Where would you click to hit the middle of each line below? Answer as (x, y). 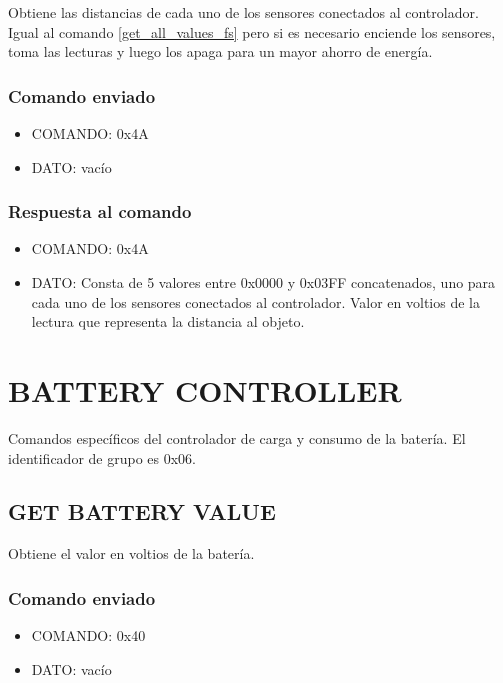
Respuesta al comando (100, 211)
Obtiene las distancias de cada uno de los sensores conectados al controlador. (243, 12)
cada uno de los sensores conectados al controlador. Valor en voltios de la (255, 301)
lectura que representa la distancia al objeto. (168, 321)
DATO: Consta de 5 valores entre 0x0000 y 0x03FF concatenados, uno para (263, 282)
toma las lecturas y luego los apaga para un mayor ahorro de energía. (220, 51)
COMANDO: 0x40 (88, 635)
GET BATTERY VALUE (142, 511)
